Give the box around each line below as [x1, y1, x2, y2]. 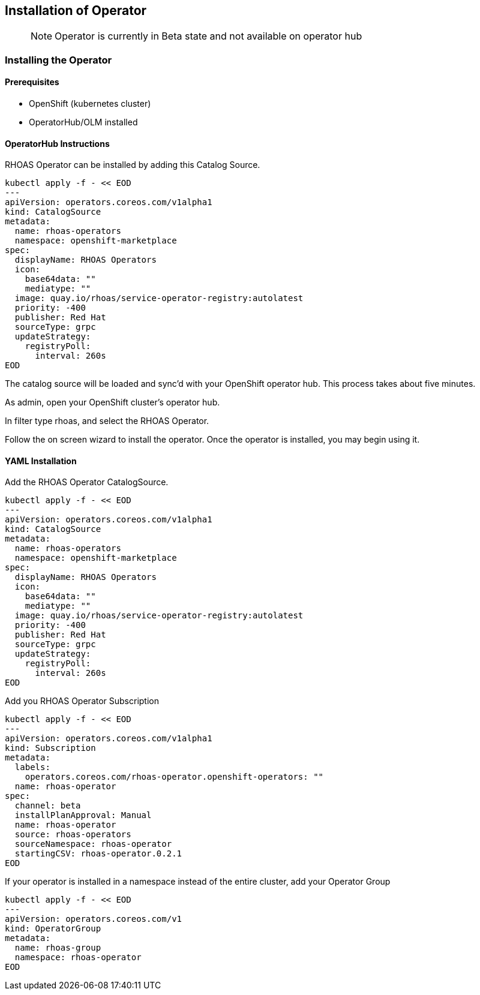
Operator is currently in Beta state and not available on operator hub [55, 30, 362, 43]
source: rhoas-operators [14, 829, 131, 840]
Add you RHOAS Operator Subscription [5, 696, 160, 707]
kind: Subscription [5, 743, 96, 753]
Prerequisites [5, 77, 59, 88]
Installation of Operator [5, 3, 147, 18]
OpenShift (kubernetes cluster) [29, 98, 151, 109]
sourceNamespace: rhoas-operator [14, 839, 172, 849]
